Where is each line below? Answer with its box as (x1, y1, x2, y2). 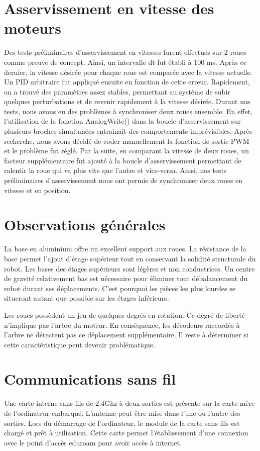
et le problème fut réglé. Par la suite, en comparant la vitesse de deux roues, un (4, 145, 249, 156)
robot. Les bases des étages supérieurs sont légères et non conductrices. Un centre (4, 263, 255, 274)
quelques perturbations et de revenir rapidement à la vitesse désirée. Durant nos (4, 96, 250, 107)
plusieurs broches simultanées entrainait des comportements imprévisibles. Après (4, 126, 252, 136)
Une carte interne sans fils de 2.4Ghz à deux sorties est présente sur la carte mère (4, 398, 255, 408)
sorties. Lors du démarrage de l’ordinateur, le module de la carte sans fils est (4, 417, 240, 428)
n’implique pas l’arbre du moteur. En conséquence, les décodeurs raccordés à (4, 319, 240, 330)
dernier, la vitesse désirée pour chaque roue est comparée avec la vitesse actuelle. (4, 66, 252, 77)
